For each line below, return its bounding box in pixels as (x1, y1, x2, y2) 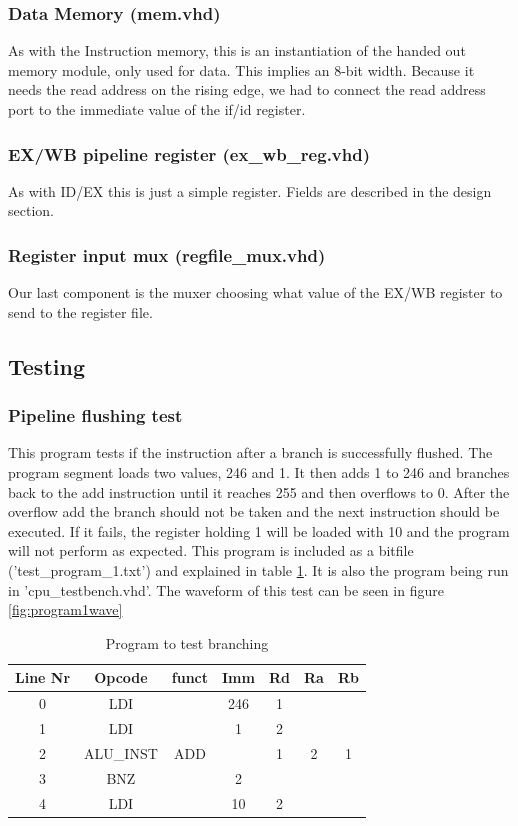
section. (8, 200, 54, 221)
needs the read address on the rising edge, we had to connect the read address (8, 79, 486, 100)
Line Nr (15, 667, 71, 688)
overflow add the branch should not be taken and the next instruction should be (8, 501, 500, 522)
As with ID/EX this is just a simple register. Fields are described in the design (8, 180, 492, 201)
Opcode (94, 667, 148, 688)
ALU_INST (84, 742, 158, 763)
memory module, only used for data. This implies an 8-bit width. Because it (8, 59, 475, 80)
